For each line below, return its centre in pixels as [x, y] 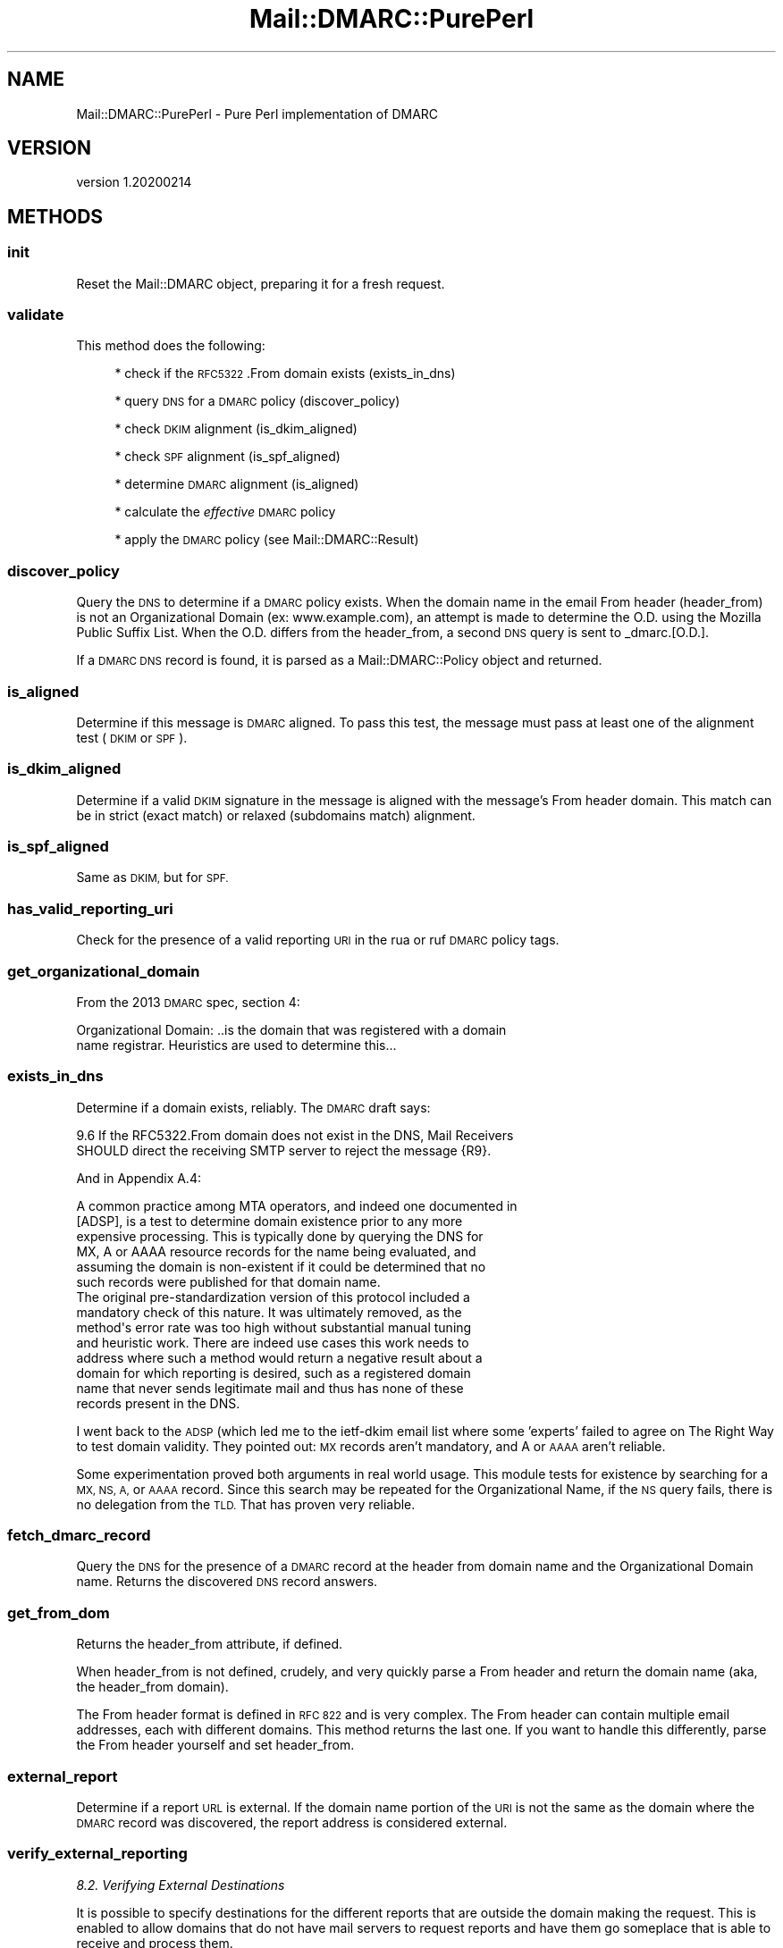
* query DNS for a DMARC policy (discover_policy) [257, 401]
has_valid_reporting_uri [90, 908]
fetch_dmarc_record [79, 1536]
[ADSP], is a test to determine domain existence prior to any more [269, 1221]
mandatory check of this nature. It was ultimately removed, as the [269, 1312]
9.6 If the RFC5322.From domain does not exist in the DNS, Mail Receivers [295, 1135]
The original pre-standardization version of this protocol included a [273, 1297]
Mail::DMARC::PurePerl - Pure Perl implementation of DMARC [257, 113]
